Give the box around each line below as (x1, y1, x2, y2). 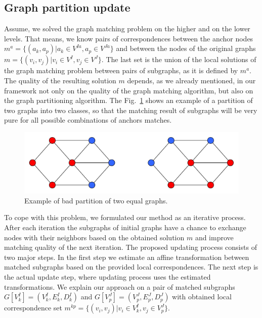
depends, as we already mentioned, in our (127, 75, 256, 85)
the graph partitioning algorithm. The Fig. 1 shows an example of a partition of (4, 95, 253, 105)
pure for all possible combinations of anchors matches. (4, 115, 172, 125)
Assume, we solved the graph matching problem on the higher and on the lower (4, 23, 250, 34)
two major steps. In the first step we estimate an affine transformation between (4, 251, 249, 262)
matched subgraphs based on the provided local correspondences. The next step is (4, 261, 258, 272)
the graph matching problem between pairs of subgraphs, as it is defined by (4, 65, 238, 76)
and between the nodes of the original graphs (116, 43, 256, 54)
